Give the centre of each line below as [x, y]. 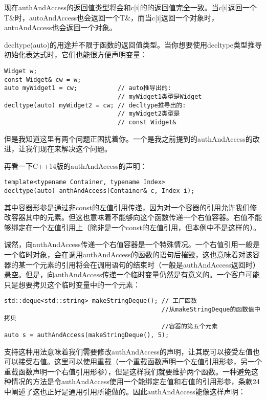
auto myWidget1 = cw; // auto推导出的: [88, 88]
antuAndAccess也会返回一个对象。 [60, 27]
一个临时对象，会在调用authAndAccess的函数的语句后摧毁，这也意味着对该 [128, 254]
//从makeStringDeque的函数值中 [211, 310]
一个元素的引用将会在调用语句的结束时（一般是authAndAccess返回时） [142, 264]
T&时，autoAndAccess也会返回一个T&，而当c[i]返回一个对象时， [111, 17]
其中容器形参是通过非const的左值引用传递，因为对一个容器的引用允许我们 [127, 207]
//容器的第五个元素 [190, 327]
